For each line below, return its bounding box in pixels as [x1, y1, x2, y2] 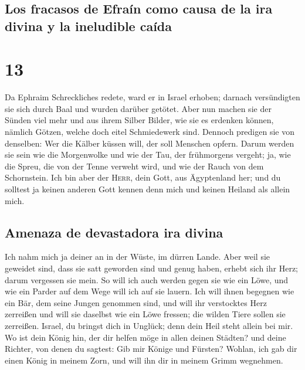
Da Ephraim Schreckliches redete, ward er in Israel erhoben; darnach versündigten [5, 91, 300, 103]
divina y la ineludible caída [5, 16, 172, 35]
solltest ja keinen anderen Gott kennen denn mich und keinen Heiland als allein [5, 183, 290, 195]
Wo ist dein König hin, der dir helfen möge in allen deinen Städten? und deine [5, 331, 286, 343]
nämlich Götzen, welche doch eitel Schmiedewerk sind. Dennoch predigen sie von [5, 125, 294, 138]
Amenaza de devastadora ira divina [5, 223, 223, 241]
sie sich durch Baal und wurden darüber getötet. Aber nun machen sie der [5, 102, 272, 114]
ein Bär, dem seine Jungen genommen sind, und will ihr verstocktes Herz [5, 296, 267, 308]
